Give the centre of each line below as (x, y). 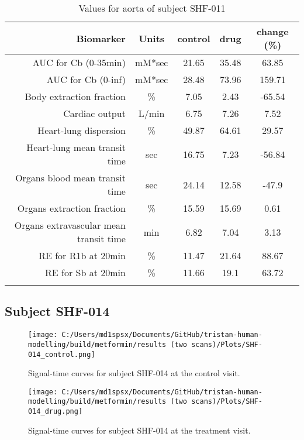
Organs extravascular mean (70, 225)
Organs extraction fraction (71, 208)
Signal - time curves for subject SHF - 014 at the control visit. (134, 373)
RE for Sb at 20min (85, 272)
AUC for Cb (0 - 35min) (79, 62)
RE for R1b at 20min (82, 255)
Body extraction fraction (75, 96)
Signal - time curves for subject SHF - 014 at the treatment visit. (139, 430)
